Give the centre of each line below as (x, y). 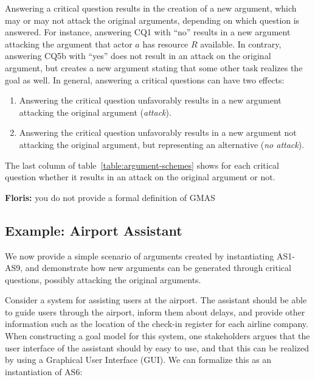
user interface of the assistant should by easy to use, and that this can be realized (157, 347)
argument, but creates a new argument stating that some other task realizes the (154, 67)
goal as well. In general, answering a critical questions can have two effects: (145, 79)
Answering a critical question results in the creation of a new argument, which (151, 8)
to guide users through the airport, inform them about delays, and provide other (155, 311)
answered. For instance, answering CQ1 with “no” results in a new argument (148, 32)
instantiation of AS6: (44, 371)
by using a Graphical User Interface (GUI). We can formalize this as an (138, 360)
